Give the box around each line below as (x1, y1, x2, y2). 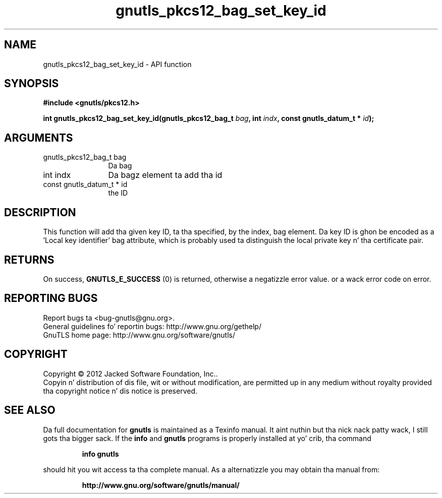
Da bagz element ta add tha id (108, 170, 223, 180)
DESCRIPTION (4, 206, 76, 219)
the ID (108, 189, 128, 198)
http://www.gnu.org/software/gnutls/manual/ (82, 480, 240, 489)
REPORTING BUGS (4, 292, 98, 305)
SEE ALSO (4, 404, 56, 417)
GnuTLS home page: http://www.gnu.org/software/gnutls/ (43, 330, 235, 339)
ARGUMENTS (4, 131, 73, 144)
